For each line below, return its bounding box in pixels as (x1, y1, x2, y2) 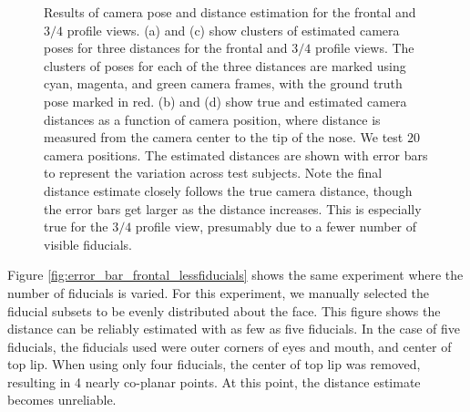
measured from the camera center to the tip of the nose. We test (44, 128, 404, 147)
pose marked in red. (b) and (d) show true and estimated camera (44, 91, 407, 110)
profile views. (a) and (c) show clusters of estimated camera (66, 20, 400, 39)
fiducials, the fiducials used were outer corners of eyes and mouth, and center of (7, 336, 452, 355)
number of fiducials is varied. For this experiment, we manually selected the (7, 283, 430, 302)
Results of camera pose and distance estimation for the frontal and (44, 3, 416, 21)
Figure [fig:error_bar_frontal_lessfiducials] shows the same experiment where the (7, 265, 464, 284)
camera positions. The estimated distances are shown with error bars (44, 145, 428, 164)
